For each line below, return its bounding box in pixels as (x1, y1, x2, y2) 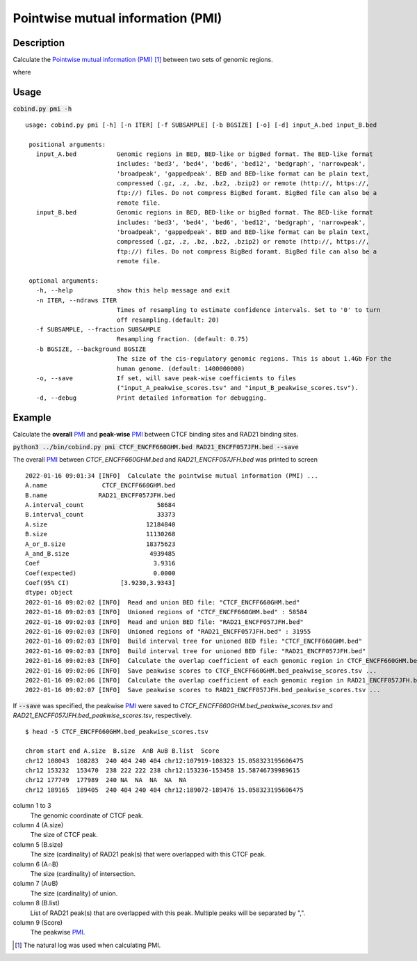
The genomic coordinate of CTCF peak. (30, 811, 144, 820)
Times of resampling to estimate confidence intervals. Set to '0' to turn (116, 306, 381, 314)
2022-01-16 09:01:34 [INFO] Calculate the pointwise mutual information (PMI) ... (25, 471, 319, 480)
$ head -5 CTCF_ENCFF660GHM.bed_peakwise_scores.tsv (25, 728, 208, 735)
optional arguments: (28, 277, 99, 285)
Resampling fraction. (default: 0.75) (116, 335, 250, 343)
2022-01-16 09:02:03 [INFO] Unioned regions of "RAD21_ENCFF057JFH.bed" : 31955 (25, 627, 311, 636)
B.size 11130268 (25, 530, 176, 538)
